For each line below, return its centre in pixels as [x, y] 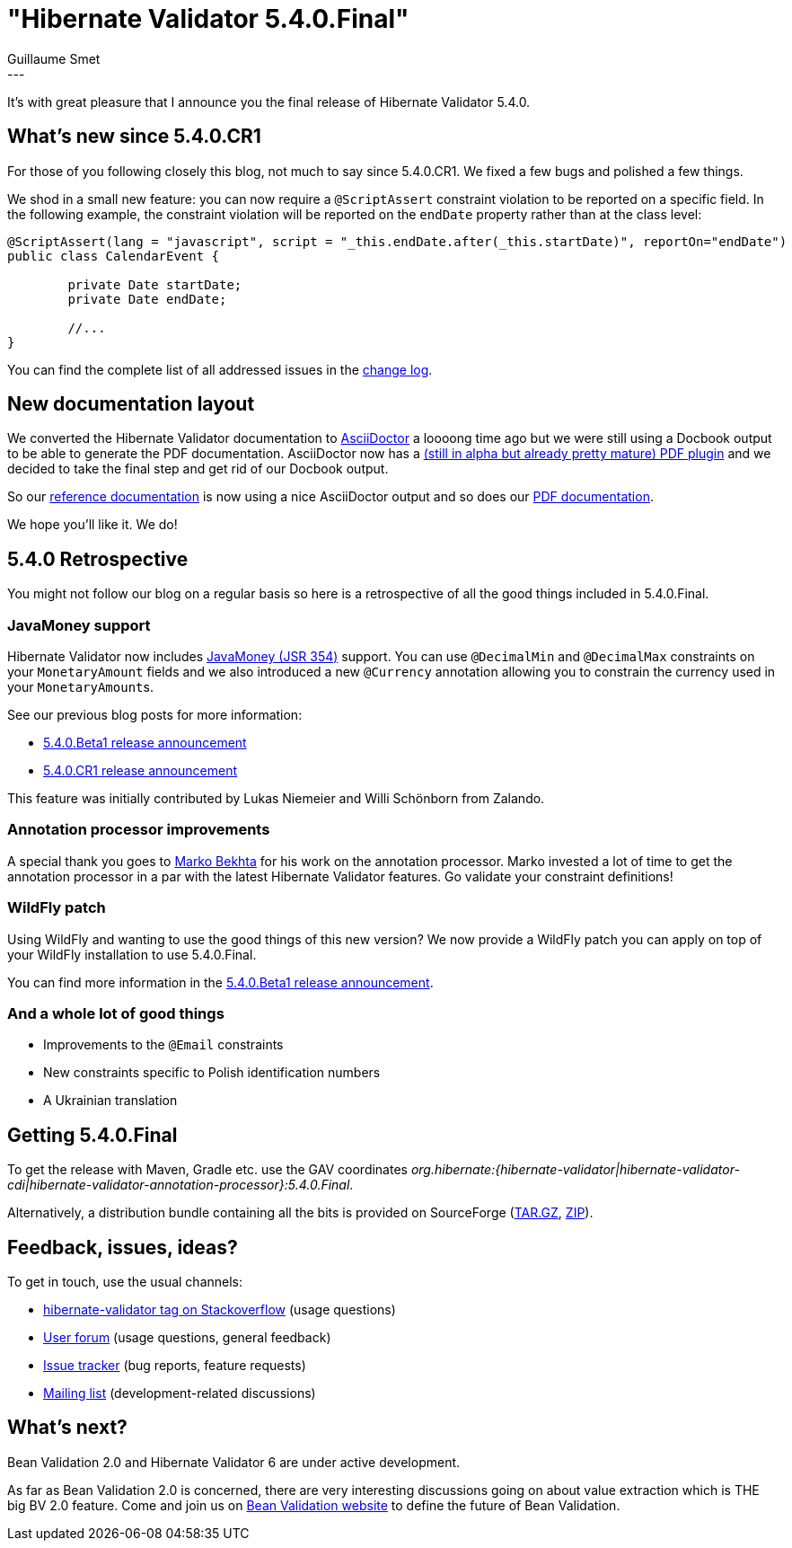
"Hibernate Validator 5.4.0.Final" [208, 19]
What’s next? [67, 1428]
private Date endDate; [147, 299]
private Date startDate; [155, 284]
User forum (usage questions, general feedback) [187, 1337]
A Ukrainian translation [110, 1101]
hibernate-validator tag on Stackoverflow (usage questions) [220, 1309]
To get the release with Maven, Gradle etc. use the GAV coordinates [207, 1170]
